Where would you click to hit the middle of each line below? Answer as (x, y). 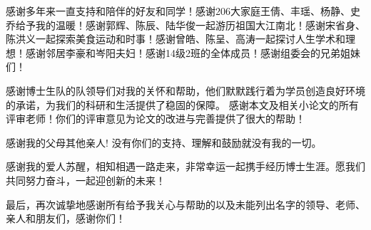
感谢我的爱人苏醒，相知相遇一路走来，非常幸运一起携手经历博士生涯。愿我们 (185, 166)
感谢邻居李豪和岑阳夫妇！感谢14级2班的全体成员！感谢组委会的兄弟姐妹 (193, 52)
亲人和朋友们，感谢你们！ (66, 218)
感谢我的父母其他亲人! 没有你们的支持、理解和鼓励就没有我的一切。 (164, 142)
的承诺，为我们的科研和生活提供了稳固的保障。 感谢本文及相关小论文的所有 (182, 104)
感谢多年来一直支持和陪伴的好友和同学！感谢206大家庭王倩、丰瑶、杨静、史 (183, 11)
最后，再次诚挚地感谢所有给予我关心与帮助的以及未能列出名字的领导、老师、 (185, 204)
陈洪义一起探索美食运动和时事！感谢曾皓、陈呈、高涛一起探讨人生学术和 (176, 39)
